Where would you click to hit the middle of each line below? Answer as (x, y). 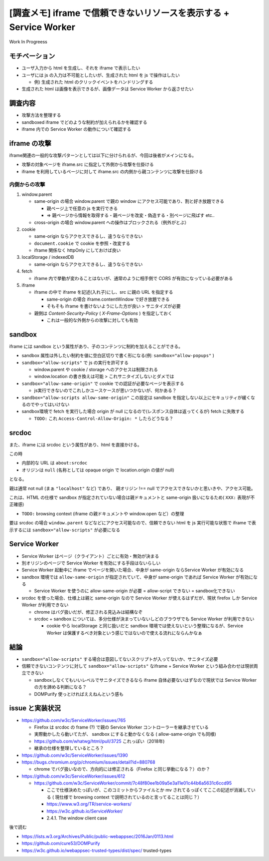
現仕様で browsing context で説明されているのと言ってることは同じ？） (128, 797)
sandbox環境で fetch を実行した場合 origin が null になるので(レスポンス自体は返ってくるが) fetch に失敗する (133, 412)
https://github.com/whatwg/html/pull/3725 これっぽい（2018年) (99, 741)
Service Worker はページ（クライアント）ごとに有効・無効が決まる (90, 556)
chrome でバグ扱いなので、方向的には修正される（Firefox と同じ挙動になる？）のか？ (122, 769)
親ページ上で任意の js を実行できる (82, 208)
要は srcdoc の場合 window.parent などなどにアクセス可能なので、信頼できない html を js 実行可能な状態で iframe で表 (133, 523)
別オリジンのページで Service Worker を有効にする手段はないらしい (91, 563)
